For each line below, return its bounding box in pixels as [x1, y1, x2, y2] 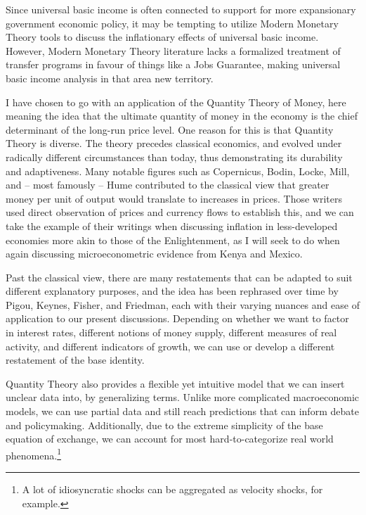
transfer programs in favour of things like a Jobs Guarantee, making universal [6, 57, 341, 72]
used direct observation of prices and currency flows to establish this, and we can [6, 205, 354, 220]
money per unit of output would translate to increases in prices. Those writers [6, 191, 343, 205]
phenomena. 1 [6, 445, 61, 462]
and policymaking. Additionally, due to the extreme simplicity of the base [6, 417, 323, 432]
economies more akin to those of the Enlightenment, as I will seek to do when [6, 232, 340, 247]
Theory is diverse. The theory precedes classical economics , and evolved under [6, 136, 342, 151]
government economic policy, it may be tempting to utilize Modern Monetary [6, 15, 339, 30]
